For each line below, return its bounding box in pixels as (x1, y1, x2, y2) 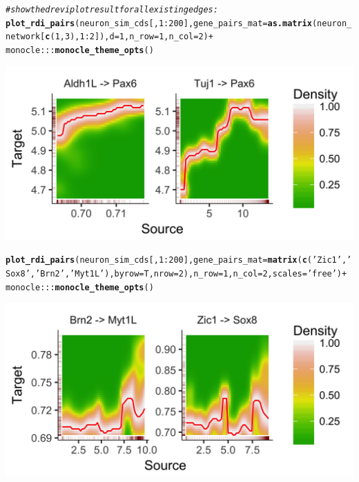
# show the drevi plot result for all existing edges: (6, 5, 218, 14)
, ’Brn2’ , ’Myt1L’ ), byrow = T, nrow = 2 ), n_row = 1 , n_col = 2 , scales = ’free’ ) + (30, 268, 347, 279)
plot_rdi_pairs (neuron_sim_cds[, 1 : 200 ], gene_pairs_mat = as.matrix (6, 18, 312, 28)
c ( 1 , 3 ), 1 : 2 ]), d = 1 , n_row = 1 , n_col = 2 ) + (45, 32, 213, 42)
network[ (6, 32, 46, 42)
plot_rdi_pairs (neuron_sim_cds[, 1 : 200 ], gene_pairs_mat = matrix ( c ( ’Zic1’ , (6, 255, 347, 265)
